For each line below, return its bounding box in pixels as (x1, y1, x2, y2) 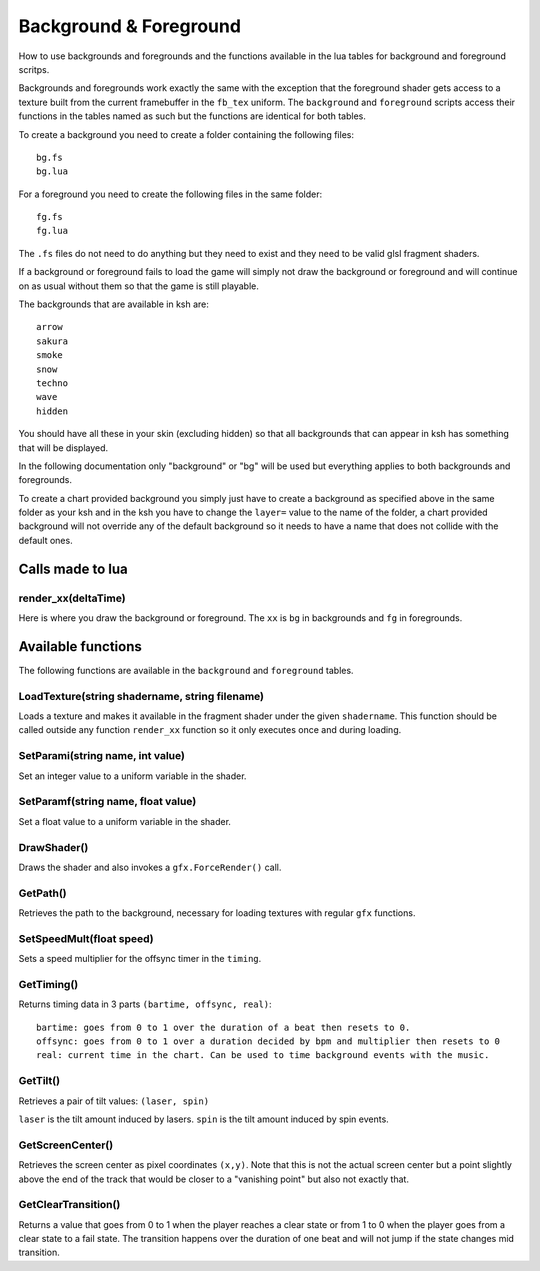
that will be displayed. (18, 441, 109, 454)
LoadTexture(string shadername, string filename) (18, 689, 265, 703)
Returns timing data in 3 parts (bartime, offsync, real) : (18, 998, 272, 1010)
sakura (36, 335, 69, 347)
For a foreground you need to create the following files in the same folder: (18, 188, 323, 200)
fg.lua (36, 225, 69, 237)
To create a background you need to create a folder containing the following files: (18, 128, 355, 140)
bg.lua (36, 166, 69, 177)
